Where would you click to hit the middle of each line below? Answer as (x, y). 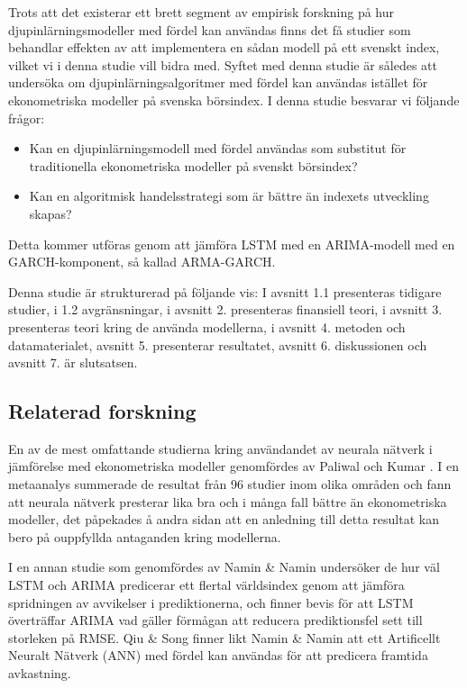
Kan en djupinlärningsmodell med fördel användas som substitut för (218, 148)
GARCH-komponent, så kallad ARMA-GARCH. (142, 262)
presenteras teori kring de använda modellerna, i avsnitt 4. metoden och (207, 326)
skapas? (50, 213)
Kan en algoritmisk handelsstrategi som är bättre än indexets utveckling (229, 196)
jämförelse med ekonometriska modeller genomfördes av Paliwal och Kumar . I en (233, 466)
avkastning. (40, 673)
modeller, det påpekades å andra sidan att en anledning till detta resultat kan (224, 519)
